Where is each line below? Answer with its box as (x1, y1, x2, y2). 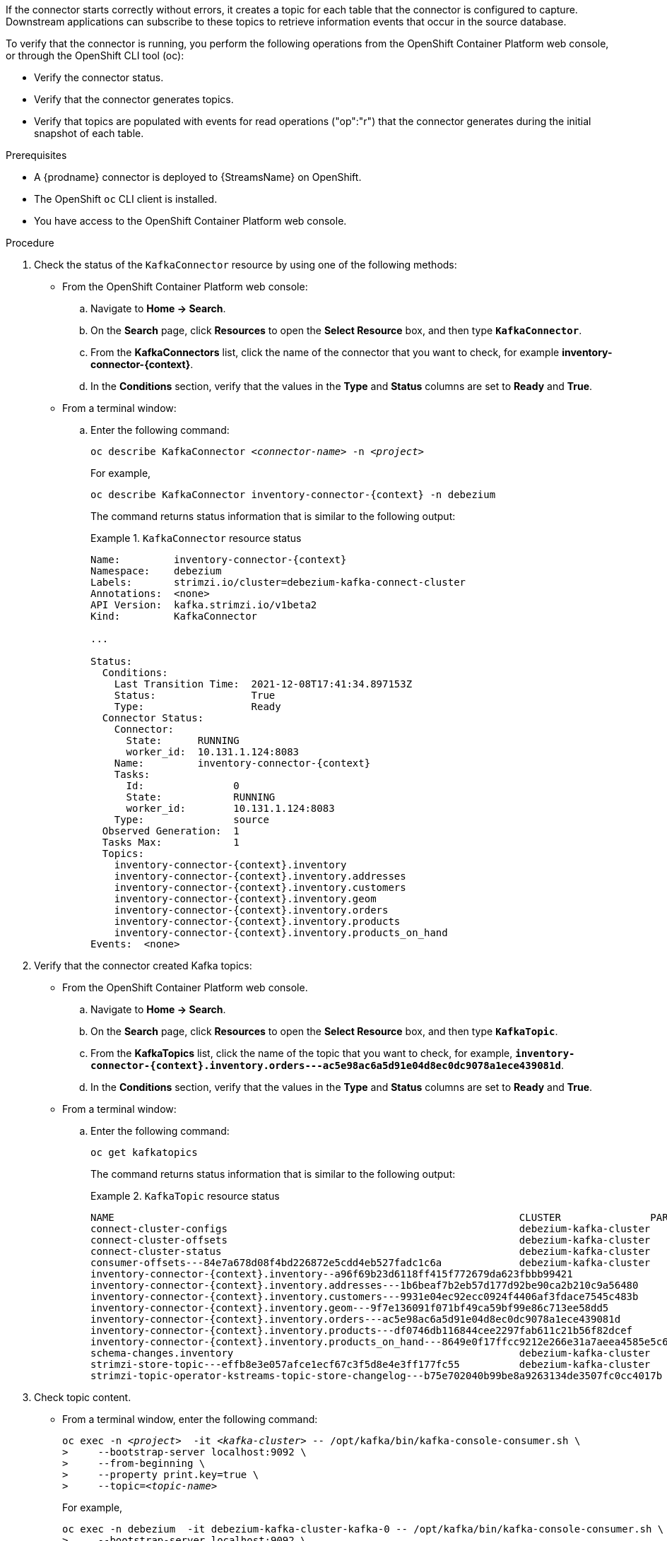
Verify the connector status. (34, 71, 164, 83)
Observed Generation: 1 (102, 825, 240, 837)
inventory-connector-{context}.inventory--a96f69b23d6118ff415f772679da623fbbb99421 (90, 1268, 573, 1280)
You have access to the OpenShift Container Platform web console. (34, 215, 347, 227)
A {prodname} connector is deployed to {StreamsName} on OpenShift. (34, 171, 362, 183)
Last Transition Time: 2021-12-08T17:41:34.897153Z (114, 678, 413, 690)
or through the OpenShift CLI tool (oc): (6, 49, 184, 61)
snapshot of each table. (34, 127, 144, 139)
